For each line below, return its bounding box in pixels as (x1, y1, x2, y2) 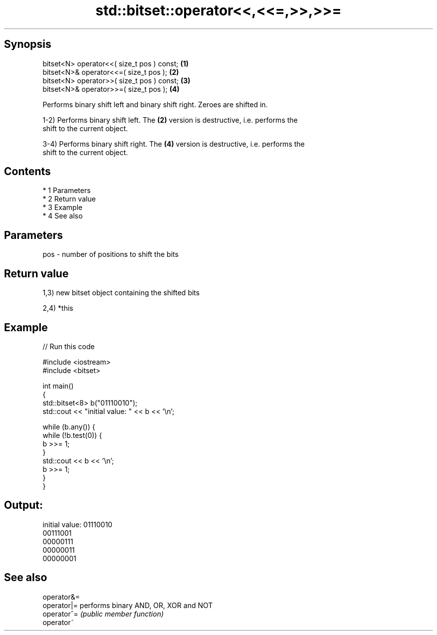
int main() (42, 381, 74, 390)
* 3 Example (42, 203, 83, 212)
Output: (4, 499, 43, 512)
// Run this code (42, 342, 95, 351)
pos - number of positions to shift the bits (42, 250, 179, 259)
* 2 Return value (42, 195, 96, 204)
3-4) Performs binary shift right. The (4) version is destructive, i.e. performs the (42, 139, 305, 148)
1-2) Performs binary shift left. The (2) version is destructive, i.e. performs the (42, 115, 298, 124)
